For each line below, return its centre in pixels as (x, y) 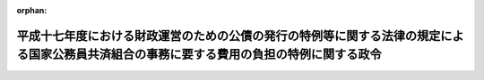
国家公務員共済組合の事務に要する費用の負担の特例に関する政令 (205, 55)
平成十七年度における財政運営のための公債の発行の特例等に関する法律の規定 (229, 36)
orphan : (32, 10)
